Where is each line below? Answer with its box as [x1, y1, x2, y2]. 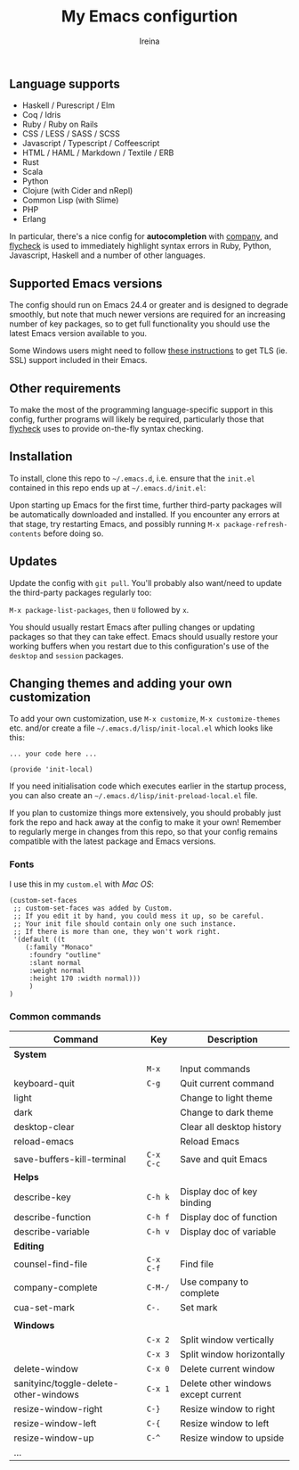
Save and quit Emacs [180, 1153, 268, 1166]
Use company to [180, 1276, 249, 1288]
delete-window [13, 1363, 78, 1375]
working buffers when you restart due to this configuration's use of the [9, 640, 270, 651]
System [13, 1048, 47, 1061]
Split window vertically [180, 1334, 274, 1346]
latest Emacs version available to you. [9, 328, 148, 339]
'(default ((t [12, 935, 66, 944]
